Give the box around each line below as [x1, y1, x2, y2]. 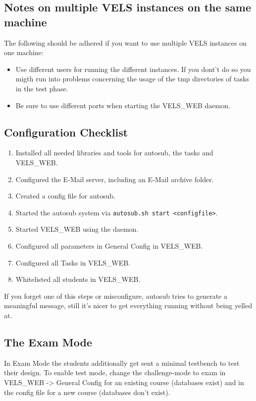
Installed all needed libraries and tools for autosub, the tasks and [15, 147, 213, 158]
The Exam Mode [4, 334, 93, 349]
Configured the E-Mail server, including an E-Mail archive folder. [15, 174, 214, 184]
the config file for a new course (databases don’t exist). [4, 387, 170, 397]
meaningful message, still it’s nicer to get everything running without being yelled [4, 300, 252, 311]
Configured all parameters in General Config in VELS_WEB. [15, 240, 203, 251]
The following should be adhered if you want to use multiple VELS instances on [4, 37, 247, 48]
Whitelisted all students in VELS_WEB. [15, 274, 141, 284]
